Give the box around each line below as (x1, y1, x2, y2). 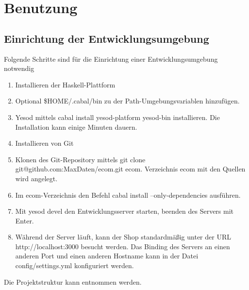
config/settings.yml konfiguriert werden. (15, 260, 134, 271)
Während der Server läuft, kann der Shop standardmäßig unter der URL (15, 232, 231, 242)
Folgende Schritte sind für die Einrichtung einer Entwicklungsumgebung (4, 53, 218, 64)
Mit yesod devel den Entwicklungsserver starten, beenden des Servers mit (15, 206, 234, 216)
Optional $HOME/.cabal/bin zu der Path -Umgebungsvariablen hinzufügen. (15, 96, 240, 106)
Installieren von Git (15, 138, 74, 148)
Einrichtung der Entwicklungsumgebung (4, 31, 209, 46)
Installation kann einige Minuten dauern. (15, 121, 137, 132)
